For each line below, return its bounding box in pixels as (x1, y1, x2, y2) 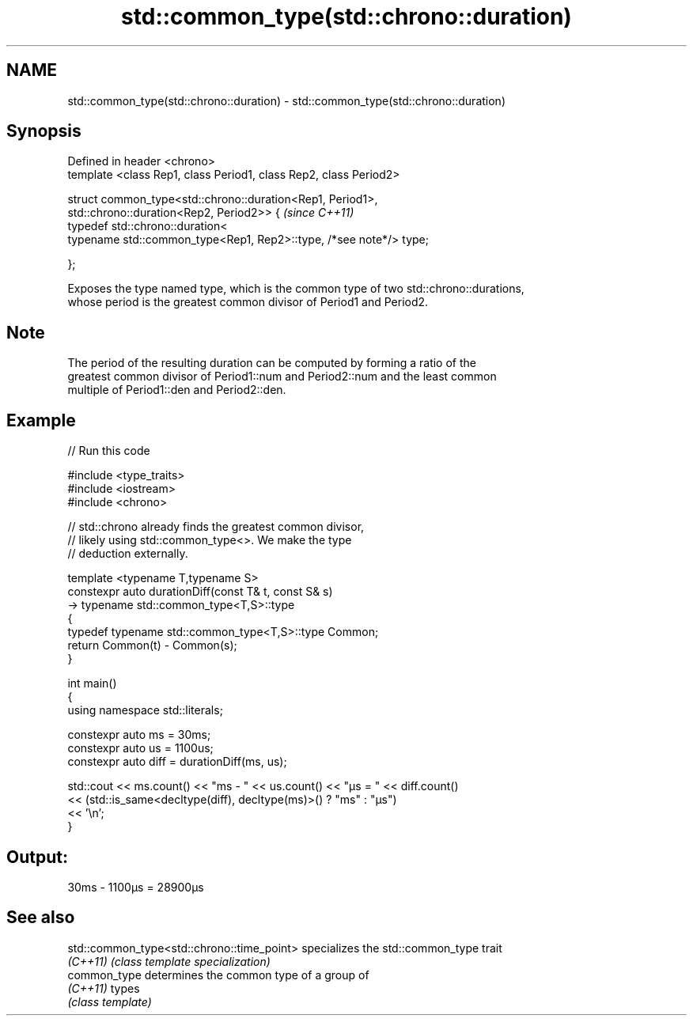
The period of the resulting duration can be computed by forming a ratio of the (67, 356, 476, 370)
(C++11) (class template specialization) (67, 954, 271, 968)
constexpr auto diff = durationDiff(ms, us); (67, 755, 287, 769)
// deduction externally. (67, 547, 188, 561)
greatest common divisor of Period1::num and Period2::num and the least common (67, 369, 497, 384)
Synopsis (6, 121, 81, 142)
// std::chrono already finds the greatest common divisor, (67, 520, 365, 534)
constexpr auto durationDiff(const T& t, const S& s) (67, 585, 333, 599)
